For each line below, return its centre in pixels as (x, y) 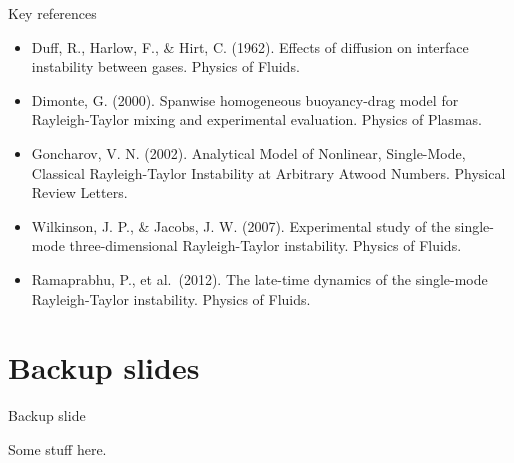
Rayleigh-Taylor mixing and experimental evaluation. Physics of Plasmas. (256, 119)
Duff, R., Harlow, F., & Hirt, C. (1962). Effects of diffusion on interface (250, 46)
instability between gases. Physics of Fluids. (165, 66)
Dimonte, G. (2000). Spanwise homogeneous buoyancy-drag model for (245, 99)
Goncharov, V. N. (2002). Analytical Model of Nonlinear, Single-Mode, (248, 152)
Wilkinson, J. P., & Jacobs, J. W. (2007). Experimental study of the (241, 225)
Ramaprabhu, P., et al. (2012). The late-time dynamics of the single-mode (259, 278)
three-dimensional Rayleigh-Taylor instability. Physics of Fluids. (265, 245)
